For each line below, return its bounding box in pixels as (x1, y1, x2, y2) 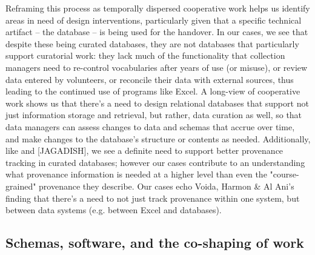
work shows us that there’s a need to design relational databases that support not (5, 96, 309, 109)
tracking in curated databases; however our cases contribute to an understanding (5, 156, 305, 168)
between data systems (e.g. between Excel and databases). (5, 204, 222, 216)
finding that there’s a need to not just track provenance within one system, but (5, 191, 300, 204)
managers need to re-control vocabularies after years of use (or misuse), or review (5, 61, 308, 73)
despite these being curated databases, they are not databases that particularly (5, 37, 299, 50)
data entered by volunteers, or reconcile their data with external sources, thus (5, 73, 294, 85)
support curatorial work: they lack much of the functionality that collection (5, 49, 285, 62)
